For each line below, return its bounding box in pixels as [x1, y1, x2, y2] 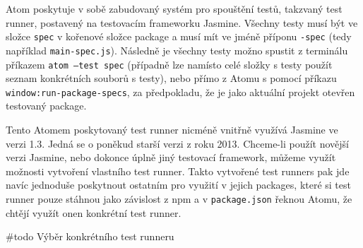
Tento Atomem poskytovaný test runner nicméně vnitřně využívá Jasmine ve [6, 122, 338, 136]
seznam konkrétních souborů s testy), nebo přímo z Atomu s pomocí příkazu [6, 71, 337, 85]
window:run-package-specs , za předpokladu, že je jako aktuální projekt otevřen [6, 84, 355, 99]
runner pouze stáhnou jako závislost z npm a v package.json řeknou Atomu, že [6, 191, 352, 206]
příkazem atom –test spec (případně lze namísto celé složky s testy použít [6, 57, 333, 71]
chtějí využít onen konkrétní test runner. [6, 205, 181, 220]
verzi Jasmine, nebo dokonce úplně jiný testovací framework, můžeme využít [6, 150, 336, 165]
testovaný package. [6, 98, 87, 113]
